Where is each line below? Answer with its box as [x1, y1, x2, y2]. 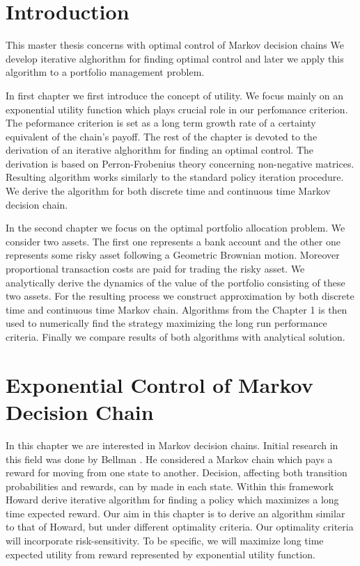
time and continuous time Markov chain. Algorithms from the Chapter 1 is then [6, 302, 347, 316]
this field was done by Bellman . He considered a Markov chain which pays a [6, 451, 333, 466]
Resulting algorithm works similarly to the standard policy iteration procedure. [6, 170, 344, 184]
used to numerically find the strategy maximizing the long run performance [6, 316, 327, 330]
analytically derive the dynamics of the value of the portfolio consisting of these [6, 275, 345, 289]
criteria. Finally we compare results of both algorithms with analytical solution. [6, 330, 345, 343]
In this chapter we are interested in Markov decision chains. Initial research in [6, 437, 338, 452]
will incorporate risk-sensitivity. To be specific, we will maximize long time [6, 533, 324, 548]
